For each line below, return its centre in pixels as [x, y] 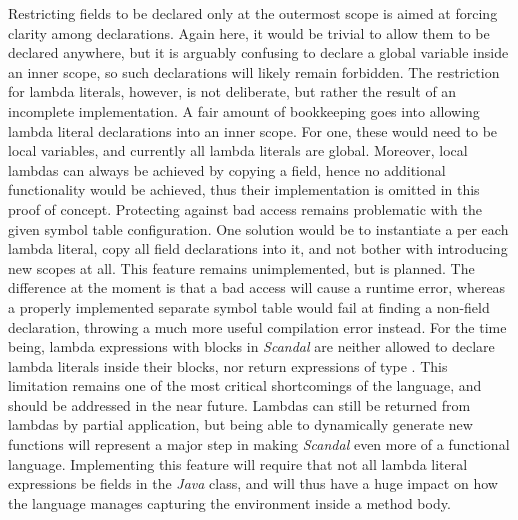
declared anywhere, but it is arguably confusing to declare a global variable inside [258, 52]
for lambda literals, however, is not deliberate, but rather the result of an [232, 91]
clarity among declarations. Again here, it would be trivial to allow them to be [249, 32]
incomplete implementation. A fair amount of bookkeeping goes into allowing [244, 110]
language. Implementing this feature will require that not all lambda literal [238, 463]
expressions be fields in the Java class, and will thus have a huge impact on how [253, 483]
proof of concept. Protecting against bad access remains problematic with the [245, 208]
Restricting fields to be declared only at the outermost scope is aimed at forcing [253, 13]
